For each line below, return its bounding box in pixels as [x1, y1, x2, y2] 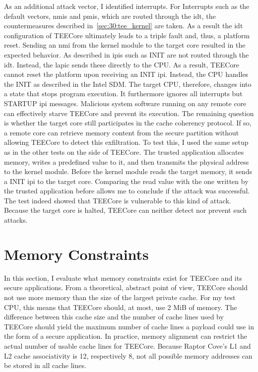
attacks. [4, 215, 28, 225]
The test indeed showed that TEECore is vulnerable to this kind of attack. [4, 195, 231, 205]
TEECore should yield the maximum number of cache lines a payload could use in [4, 321, 254, 331]
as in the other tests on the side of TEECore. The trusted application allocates [4, 146, 244, 157]
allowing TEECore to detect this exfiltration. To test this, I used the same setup [4, 137, 249, 147]
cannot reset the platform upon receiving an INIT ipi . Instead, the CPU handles [4, 69, 249, 79]
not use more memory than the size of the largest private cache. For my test [4, 292, 236, 302]
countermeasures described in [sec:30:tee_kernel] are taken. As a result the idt [4, 20, 243, 31]
